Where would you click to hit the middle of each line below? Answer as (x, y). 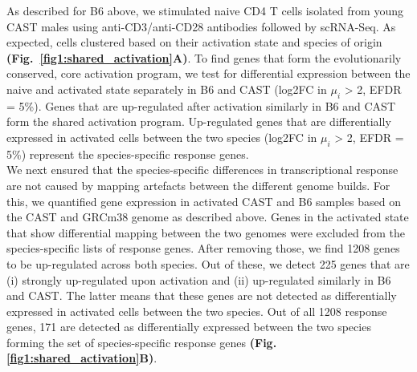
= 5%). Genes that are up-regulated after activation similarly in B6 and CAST (201, 105)
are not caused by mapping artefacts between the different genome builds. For (198, 185)
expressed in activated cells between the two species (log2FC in (162, 137)
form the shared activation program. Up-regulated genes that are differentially (199, 121)
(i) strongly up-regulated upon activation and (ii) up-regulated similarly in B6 (199, 279)
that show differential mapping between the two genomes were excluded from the (206, 232)
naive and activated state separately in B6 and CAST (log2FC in (167, 89)
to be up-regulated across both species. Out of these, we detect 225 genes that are (208, 263)
